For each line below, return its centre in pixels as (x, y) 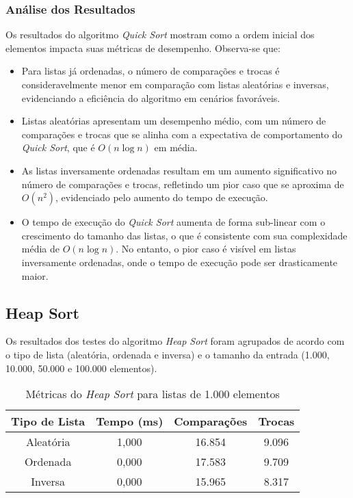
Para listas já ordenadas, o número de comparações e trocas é (151, 71)
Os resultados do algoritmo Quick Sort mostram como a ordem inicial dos (160, 35)
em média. (176, 147)
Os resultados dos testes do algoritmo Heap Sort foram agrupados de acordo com (175, 341)
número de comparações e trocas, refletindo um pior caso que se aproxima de (183, 184)
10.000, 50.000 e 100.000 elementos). (81, 368)
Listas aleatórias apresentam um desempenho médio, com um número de (174, 121)
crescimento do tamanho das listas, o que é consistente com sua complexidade (184, 235)
